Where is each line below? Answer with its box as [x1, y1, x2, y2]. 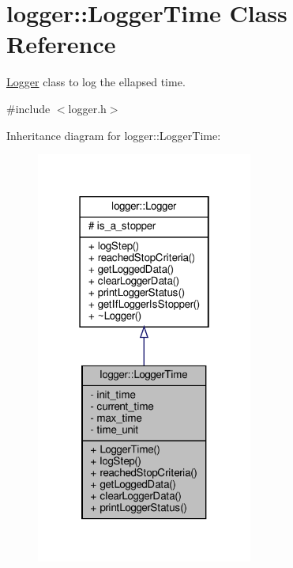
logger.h [68, 100, 107, 116]
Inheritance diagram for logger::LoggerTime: [6, 127, 221, 143]
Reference [6, 28, 116, 60]
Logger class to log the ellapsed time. [6, 74, 186, 90]
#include [6, 100, 51, 116]
